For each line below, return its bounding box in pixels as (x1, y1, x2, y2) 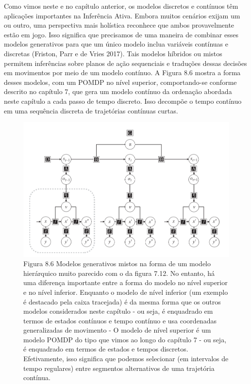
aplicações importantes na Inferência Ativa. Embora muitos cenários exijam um (4, 10, 240, 20)
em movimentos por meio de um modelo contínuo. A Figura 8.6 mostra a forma (4, 67, 241, 78)
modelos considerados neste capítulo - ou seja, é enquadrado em (23, 306, 213, 316)
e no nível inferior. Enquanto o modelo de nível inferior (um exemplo (23, 287, 228, 297)
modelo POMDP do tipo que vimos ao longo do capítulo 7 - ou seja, (23, 334, 227, 344)
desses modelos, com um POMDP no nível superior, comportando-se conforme (4, 77, 237, 87)
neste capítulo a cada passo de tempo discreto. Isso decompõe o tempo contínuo (4, 96, 242, 106)
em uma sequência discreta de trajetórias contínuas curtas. (4, 105, 178, 115)
